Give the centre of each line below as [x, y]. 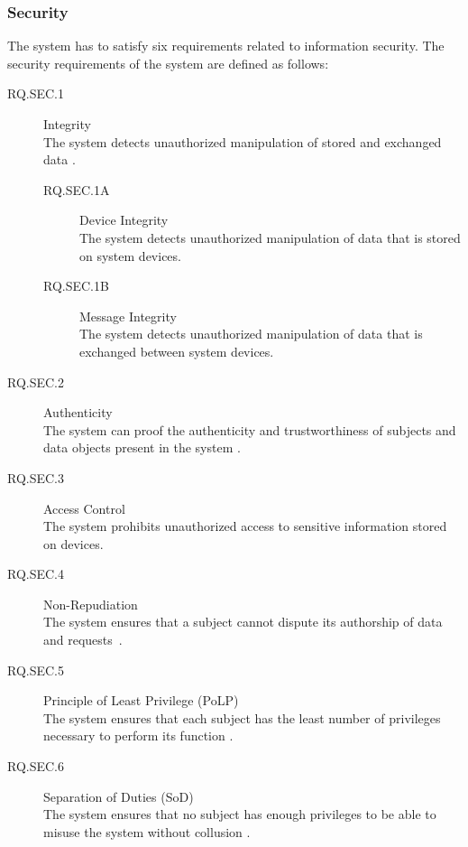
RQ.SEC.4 [36, 574]
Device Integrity [124, 220]
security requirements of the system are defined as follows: [168, 63]
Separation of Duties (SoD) [119, 796]
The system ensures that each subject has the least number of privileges [242, 717]
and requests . [83, 640]
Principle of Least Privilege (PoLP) [141, 700]
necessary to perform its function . [138, 735]
